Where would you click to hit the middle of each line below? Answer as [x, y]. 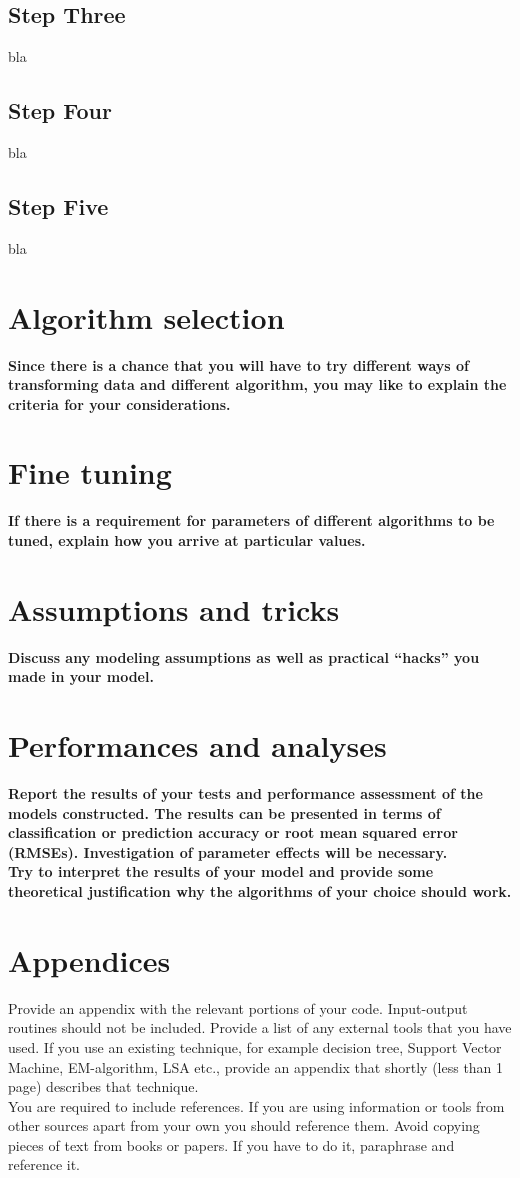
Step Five [58, 205]
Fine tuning [90, 472]
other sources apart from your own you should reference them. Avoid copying [244, 1125]
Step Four [60, 110]
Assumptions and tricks [174, 608]
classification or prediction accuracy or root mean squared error [233, 832]
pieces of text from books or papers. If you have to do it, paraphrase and [231, 1144]
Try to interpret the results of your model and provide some [221, 871]
